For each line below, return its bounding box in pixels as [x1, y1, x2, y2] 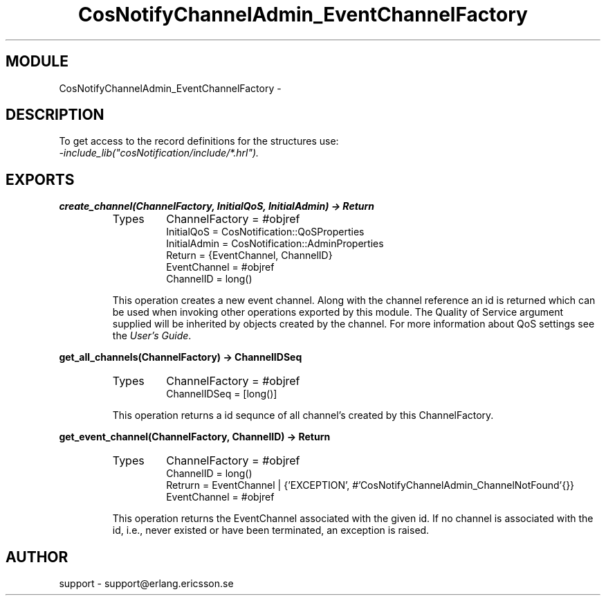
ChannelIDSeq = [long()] [166, 388, 277, 400]
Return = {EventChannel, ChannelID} [166, 249, 333, 262]
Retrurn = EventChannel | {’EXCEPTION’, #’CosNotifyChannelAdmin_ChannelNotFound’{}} [166, 479, 575, 492]
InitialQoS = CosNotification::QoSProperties [166, 226, 365, 238]
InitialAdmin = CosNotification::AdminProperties [166, 237, 384, 250]
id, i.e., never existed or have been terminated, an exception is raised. [112, 524, 430, 537]
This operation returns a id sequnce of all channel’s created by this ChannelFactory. [112, 409, 494, 422]
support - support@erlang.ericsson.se [59, 577, 234, 590]
